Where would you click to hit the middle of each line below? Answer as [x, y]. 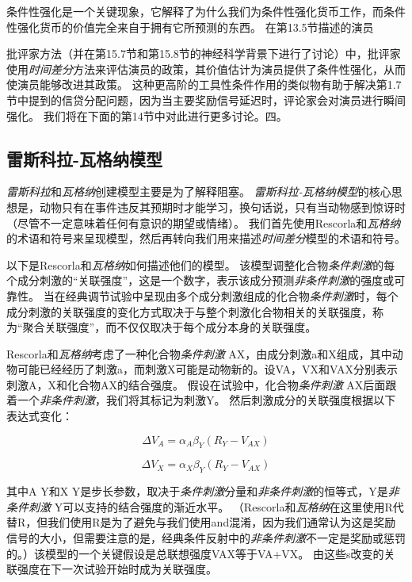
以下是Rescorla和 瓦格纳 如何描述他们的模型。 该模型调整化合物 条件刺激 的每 [201, 264]
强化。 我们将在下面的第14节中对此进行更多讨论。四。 [147, 115]
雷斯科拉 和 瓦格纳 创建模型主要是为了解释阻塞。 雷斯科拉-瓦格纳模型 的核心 [199, 191]
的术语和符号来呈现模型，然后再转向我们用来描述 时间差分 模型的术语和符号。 [206, 238]
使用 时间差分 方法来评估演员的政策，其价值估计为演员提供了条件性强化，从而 [206, 69]
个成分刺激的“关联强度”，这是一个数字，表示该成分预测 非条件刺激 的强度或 [200, 280]
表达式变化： [40, 416]
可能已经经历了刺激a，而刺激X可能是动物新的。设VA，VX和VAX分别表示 [207, 369]
